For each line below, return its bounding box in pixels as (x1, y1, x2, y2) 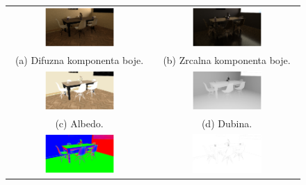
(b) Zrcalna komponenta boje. (163, 53, 291, 67)
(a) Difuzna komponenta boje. (15, 53, 144, 67)
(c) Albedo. (55, 116, 104, 131)
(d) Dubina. (201, 116, 252, 131)
